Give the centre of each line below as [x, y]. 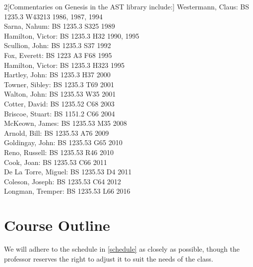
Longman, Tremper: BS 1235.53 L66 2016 [67, 191]
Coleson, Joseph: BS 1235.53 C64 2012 [63, 181]
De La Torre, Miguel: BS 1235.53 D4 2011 [68, 172]
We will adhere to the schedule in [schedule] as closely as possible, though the [122, 249]
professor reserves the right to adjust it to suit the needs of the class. [109, 258]
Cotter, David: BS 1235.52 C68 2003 [59, 103]
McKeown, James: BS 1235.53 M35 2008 [65, 123]
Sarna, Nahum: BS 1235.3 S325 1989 [60, 26]
